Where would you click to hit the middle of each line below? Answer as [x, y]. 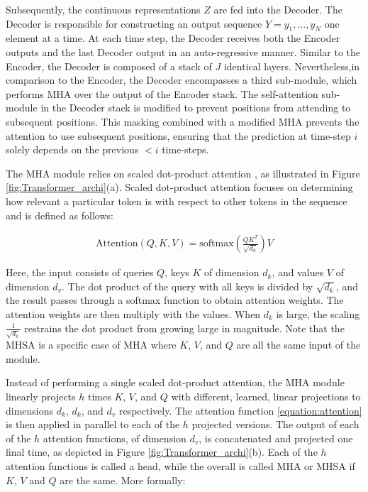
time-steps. [185, 149]
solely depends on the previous [72, 149]
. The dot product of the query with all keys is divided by [188, 286]
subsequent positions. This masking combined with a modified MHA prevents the [183, 121]
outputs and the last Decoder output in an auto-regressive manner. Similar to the [183, 51]
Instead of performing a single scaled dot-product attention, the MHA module [175, 382]
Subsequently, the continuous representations [103, 9]
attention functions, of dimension [115, 438]
